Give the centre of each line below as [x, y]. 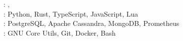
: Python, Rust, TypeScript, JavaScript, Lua [71, 13]
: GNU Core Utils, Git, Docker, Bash [60, 32]
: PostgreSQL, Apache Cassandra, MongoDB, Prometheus [91, 23]
